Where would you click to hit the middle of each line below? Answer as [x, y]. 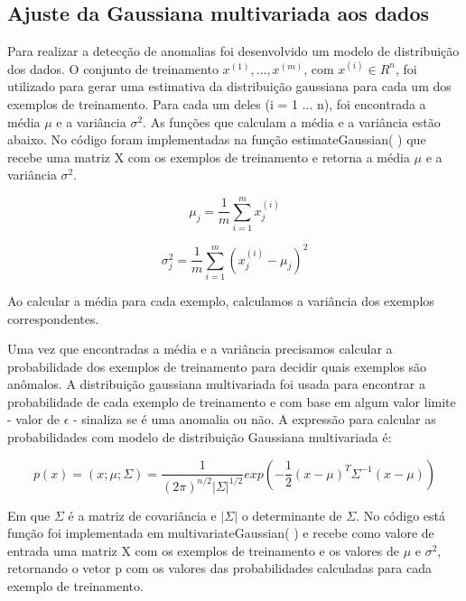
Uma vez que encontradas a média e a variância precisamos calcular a [200, 349]
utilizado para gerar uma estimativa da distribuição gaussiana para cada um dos [229, 86]
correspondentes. [53, 318]
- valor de [33, 419]
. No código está [401, 515]
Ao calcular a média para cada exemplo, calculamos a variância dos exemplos [221, 300]
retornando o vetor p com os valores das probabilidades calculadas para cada [220, 568]
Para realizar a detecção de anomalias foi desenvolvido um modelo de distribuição [233, 51]
